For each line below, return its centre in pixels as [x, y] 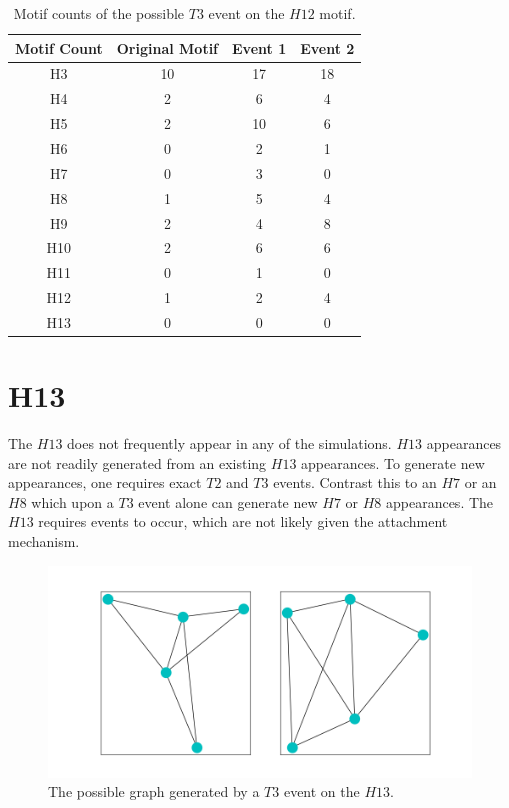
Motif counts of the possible [99, 13]
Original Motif [167, 47]
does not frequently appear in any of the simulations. [229, 443]
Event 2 [327, 47]
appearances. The [439, 501]
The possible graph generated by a [154, 791]
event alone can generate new [228, 501]
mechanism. [44, 541]
